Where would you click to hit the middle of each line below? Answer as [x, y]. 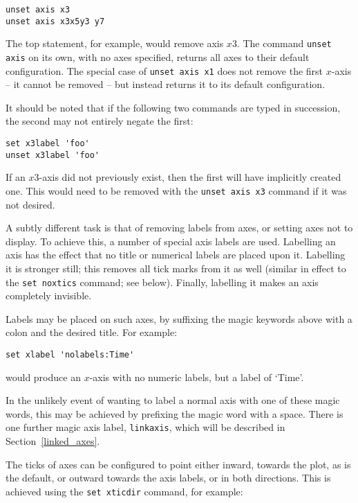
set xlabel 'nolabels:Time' [70, 355]
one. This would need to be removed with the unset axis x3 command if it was [176, 190]
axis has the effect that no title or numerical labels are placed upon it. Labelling [176, 255]
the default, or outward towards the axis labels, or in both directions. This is [168, 478]
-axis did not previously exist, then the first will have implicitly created [190, 177]
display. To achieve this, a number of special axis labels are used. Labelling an [171, 241]
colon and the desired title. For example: [92, 332]
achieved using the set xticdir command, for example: [124, 491]
